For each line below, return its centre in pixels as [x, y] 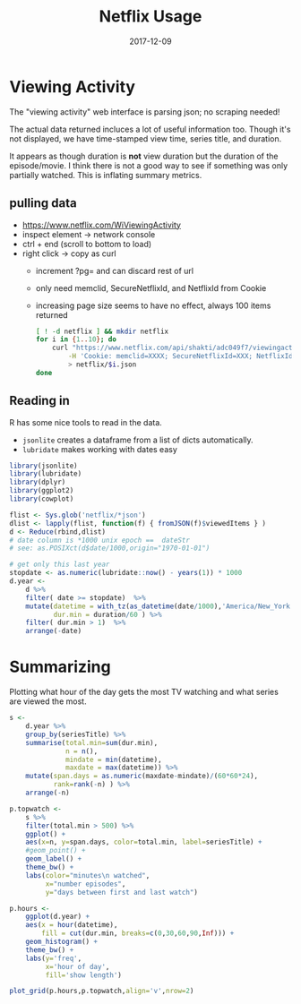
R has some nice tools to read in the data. [86, 422]
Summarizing [60, 667]
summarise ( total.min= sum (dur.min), [92, 742]
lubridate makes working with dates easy [99, 449]
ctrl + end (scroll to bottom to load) [87, 244]
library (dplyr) [38, 482]
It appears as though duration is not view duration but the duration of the [144, 156]
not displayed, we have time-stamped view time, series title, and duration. [146, 138]
